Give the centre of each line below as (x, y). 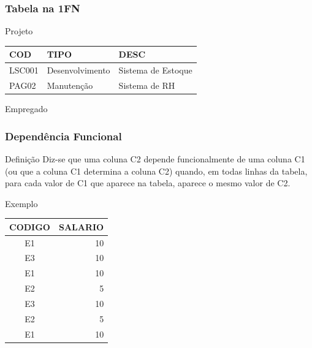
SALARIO (81, 226)
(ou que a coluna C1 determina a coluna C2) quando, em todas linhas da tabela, (156, 171)
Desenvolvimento (78, 70)
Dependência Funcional (63, 136)
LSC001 (24, 70)
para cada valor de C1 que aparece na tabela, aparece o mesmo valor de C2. (148, 183)
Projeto (19, 31)
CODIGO (30, 226)
